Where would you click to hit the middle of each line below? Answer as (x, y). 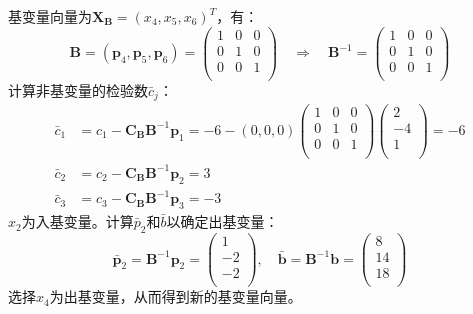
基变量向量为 (50, 16)
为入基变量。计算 (77, 221)
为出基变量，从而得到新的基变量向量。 (175, 296)
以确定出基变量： (222, 221)
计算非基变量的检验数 (78, 89)
